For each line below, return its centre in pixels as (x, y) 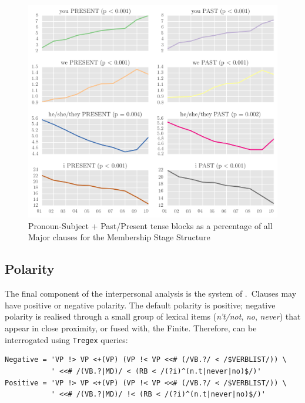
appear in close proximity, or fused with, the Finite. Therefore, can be (131, 328)
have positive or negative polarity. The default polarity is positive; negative (140, 305)
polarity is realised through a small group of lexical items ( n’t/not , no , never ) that (153, 316)
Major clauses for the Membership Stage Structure (119, 237)
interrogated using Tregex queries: (66, 339)
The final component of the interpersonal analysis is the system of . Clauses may (151, 293)
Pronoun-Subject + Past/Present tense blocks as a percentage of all (150, 225)
